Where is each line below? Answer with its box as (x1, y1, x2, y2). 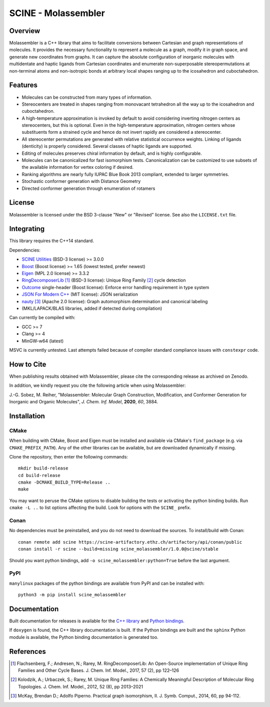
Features (9, 81, 37, 90)
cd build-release (18, 473, 60, 478)
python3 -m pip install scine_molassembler (18, 592, 126, 598)
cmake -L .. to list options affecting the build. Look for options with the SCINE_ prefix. (9, 505, 191, 511)
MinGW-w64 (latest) (21, 338, 64, 344)
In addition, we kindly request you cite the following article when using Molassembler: (9, 382, 186, 388)
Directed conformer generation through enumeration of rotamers (21, 185, 155, 191)
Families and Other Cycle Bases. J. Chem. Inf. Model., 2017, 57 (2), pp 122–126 (18, 667, 179, 673)
